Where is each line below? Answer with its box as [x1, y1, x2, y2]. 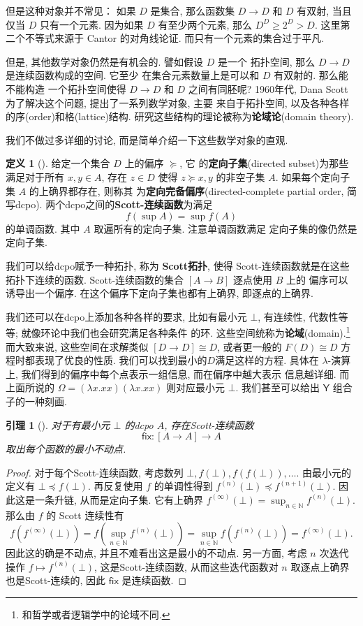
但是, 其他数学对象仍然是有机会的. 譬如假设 [6, 54, 204, 68]
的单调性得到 [154, 479, 213, 493]
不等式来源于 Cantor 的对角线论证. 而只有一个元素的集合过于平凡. [24, 31, 325, 45]
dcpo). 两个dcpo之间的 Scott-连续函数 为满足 [15, 197, 213, 212]
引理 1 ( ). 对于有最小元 [6, 417, 110, 432]
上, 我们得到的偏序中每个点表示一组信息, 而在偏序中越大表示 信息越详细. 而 [6, 366, 350, 381]
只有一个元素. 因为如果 [39, 17, 144, 31]
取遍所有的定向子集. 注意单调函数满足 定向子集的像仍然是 [94, 221, 357, 235]
